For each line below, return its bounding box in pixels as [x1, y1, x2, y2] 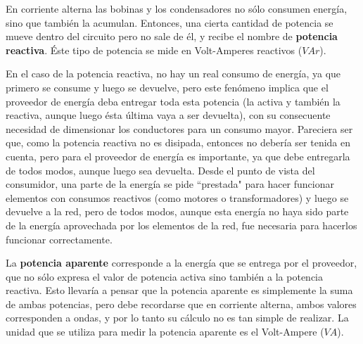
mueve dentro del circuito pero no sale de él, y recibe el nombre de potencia [6, 29, 338, 44]
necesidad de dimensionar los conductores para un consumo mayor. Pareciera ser [6, 121, 353, 136]
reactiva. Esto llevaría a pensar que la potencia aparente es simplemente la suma [6, 283, 353, 298]
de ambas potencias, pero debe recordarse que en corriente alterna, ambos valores [6, 296, 357, 311]
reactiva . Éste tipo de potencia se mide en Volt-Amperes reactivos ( [6, 42, 302, 57]
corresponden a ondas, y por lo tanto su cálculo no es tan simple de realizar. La [6, 310, 349, 325]
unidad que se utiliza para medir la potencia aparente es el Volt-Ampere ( [6, 324, 324, 339]
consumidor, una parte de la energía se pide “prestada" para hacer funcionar [6, 177, 334, 191]
